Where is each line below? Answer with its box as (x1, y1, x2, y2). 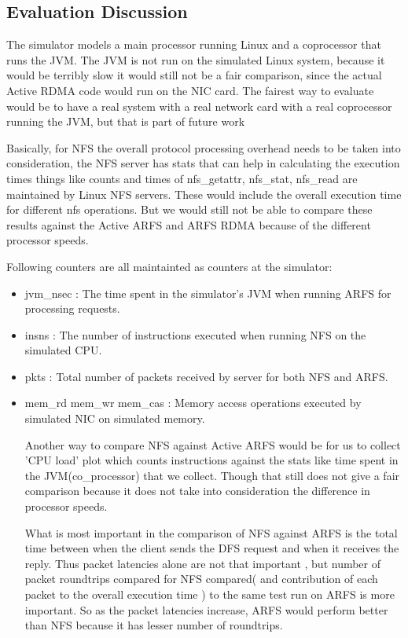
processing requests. (24, 300, 120, 317)
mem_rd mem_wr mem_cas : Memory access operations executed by (24, 394, 362, 411)
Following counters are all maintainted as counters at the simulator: (6, 258, 333, 274)
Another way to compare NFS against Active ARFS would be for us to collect (24, 436, 401, 453)
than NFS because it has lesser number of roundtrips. (24, 617, 283, 633)
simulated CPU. (24, 342, 102, 358)
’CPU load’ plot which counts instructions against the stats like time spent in (24, 452, 399, 468)
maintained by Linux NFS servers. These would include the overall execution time (6, 185, 402, 202)
